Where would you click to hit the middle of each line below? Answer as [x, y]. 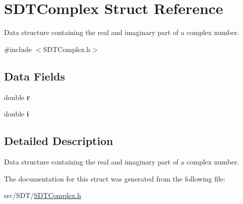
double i [16, 114]
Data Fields [35, 76]
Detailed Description [59, 141]
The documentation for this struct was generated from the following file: [115, 178]
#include [18, 49]
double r [17, 97]
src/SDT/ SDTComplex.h [43, 195]
